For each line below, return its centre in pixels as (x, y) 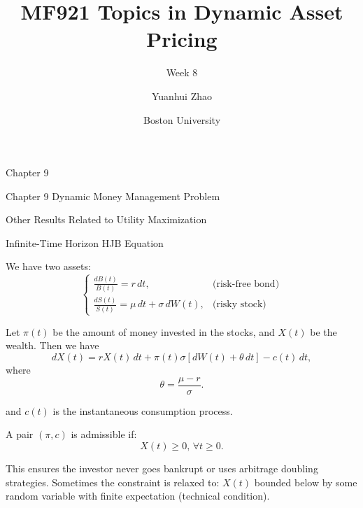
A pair (20, 434)
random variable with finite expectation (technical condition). (138, 496)
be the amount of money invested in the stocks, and (164, 331)
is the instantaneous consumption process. (143, 410)
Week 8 (182, 72)
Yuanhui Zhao (182, 96)
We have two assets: (48, 266)
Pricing (182, 39)
